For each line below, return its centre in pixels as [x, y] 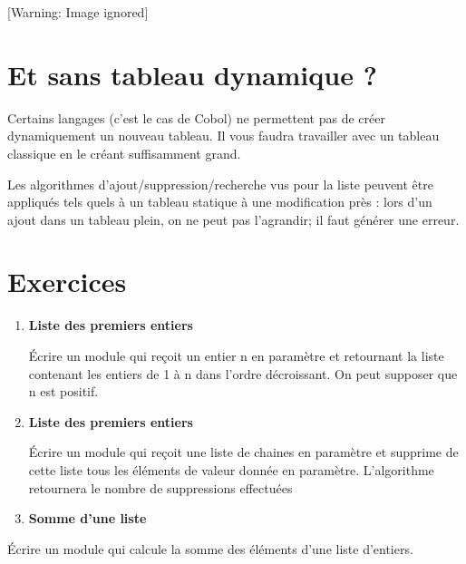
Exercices [67, 282]
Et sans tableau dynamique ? [192, 74]
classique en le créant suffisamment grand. [124, 153]
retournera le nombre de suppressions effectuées [160, 487]
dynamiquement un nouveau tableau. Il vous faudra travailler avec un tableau [223, 136]
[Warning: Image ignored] [78, 12]
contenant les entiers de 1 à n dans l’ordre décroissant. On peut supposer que [243, 373]
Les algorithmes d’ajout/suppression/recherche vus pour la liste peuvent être [220, 184]
